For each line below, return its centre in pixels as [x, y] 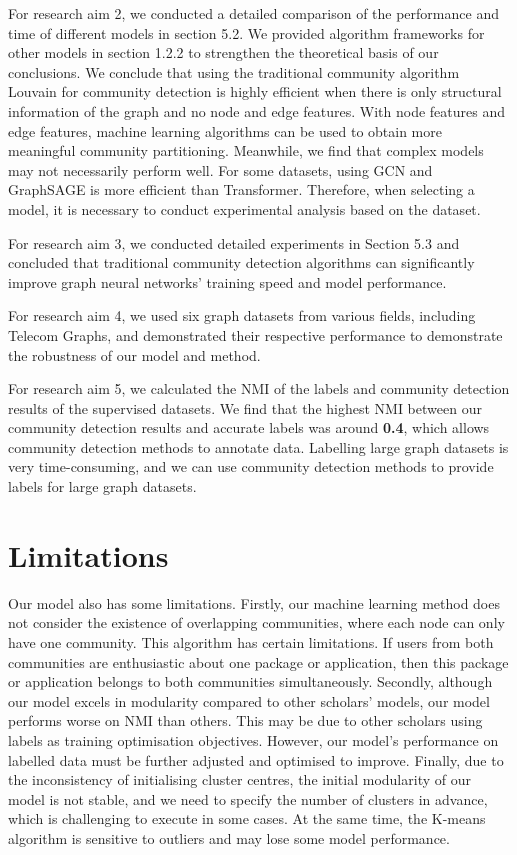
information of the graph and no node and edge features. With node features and [256, 110]
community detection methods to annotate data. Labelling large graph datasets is [258, 446]
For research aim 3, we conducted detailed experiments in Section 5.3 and [234, 242]
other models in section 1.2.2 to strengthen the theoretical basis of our [223, 52]
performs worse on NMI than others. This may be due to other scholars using [245, 720]
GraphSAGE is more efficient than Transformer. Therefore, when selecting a [241, 189]
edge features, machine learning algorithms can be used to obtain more [225, 130]
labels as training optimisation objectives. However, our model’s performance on [253, 739]
